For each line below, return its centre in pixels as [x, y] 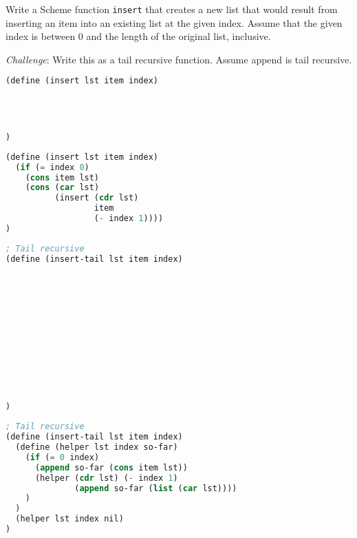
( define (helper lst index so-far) [97, 447]
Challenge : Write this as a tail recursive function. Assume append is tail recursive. [179, 59]
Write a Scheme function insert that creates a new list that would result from [172, 9]
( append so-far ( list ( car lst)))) [156, 488]
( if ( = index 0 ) [52, 167]
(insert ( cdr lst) [97, 198]
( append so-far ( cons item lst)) [111, 467]
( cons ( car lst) [62, 188]
